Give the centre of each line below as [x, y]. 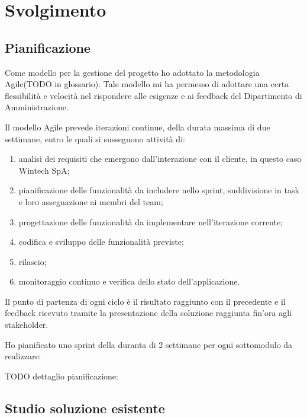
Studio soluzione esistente [85, 408]
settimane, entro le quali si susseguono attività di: [95, 138]
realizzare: [23, 356]
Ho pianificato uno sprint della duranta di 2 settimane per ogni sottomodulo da [149, 344]
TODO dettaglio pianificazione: [62, 376]
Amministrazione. [37, 107]
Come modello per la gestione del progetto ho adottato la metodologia [132, 72]
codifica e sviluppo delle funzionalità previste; [101, 242]
